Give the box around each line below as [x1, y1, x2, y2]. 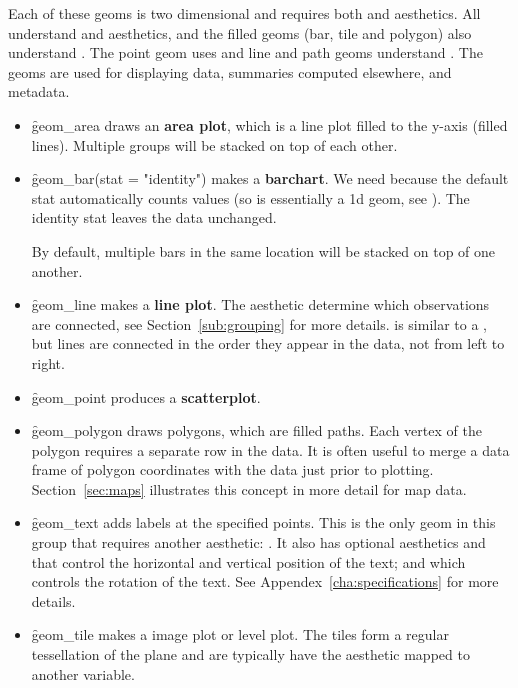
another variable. [31, 663, 135, 684]
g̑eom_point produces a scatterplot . [31, 386, 261, 407]
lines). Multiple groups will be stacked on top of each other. [31, 134, 398, 155]
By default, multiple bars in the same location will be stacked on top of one [31, 240, 496, 261]
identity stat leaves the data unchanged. [31, 207, 277, 228]
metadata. [8, 81, 70, 102]
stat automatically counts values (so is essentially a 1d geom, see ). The [31, 187, 470, 208]
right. [31, 352, 65, 373]
